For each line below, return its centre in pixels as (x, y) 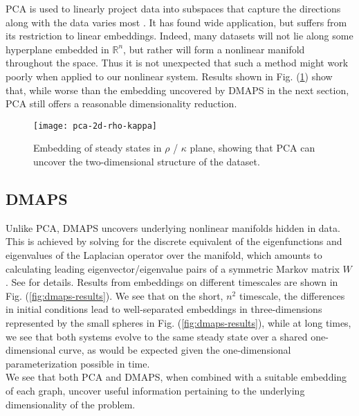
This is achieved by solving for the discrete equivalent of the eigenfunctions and (174, 241)
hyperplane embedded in (57, 49)
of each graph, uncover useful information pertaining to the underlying (155, 390)
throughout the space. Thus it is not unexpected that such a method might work (177, 63)
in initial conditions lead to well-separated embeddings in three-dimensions (164, 309)
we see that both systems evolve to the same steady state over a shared (157, 336)
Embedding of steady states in (98, 148)
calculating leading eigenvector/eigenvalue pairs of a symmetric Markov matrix (173, 268)
